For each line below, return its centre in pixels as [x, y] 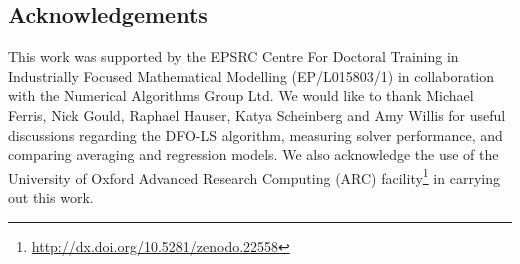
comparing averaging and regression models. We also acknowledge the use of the [253, 154]
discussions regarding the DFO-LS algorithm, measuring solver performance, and [255, 134]
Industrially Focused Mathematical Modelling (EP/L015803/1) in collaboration [251, 75]
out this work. [51, 197]
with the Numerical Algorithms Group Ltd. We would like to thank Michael [241, 95]
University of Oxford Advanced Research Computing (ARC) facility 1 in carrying [254, 176]
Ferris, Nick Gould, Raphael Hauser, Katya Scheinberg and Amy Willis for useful [257, 114]
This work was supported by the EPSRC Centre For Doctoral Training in [233, 56]
